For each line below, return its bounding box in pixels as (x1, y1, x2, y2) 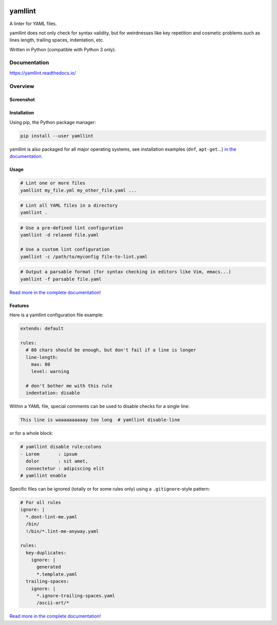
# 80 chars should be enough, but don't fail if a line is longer (26, 347, 196, 353)
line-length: (26, 354, 58, 360)
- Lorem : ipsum (20, 451, 77, 457)
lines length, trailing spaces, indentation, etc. (9, 37, 105, 43)
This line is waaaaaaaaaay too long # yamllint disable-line (20, 417, 180, 423)
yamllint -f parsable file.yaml (20, 276, 102, 282)
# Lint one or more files (20, 180, 86, 186)
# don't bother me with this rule (26, 383, 113, 389)
